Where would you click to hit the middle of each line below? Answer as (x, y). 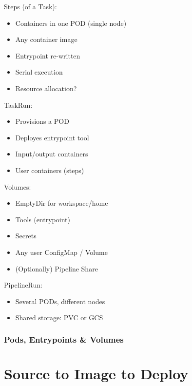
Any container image (46, 39)
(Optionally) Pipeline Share (57, 268)
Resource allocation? (46, 88)
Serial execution (39, 72)
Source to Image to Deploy (96, 373)
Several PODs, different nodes (60, 301)
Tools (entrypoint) (43, 219)
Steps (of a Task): (30, 6)
